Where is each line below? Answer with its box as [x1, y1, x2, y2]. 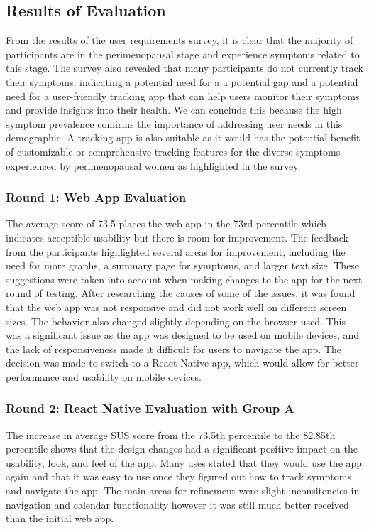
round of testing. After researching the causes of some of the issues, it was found [6, 286, 356, 301]
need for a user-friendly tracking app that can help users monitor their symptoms [6, 88, 360, 103]
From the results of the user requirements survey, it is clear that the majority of [6, 33, 353, 48]
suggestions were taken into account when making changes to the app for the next [6, 271, 363, 286]
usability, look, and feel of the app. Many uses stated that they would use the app [6, 455, 363, 470]
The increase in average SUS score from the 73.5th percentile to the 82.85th [6, 427, 336, 442]
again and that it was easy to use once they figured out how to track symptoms [6, 469, 351, 484]
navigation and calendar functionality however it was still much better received [6, 497, 349, 512]
